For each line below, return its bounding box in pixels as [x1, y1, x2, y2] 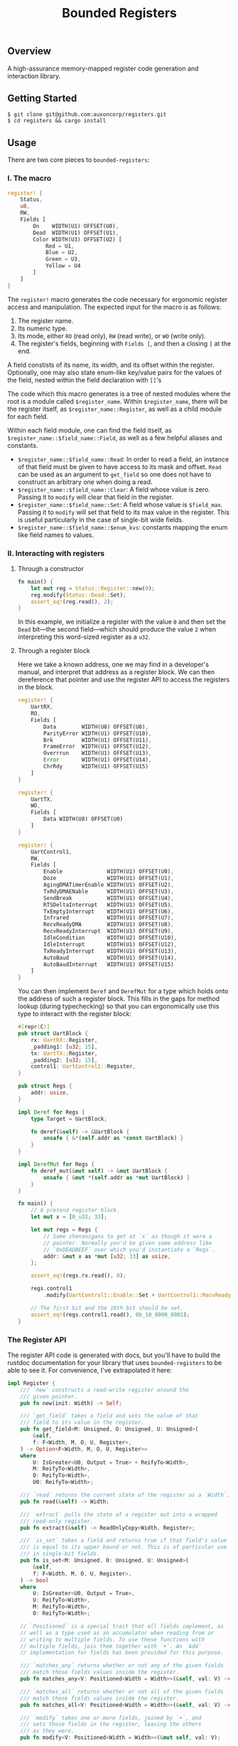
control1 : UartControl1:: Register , [31, 1063, 136, 1070]
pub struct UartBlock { [17, 1030, 89, 1037]
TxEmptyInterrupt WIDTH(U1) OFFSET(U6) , [43, 908, 174, 915]
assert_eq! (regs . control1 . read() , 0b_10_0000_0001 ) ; [31, 1311, 190, 1318]
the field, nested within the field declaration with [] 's [7, 375, 162, 384]
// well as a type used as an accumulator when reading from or [20, 1629, 215, 1636]
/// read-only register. [20, 1517, 94, 1525]
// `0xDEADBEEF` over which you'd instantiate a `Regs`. [43, 1246, 215, 1253]
